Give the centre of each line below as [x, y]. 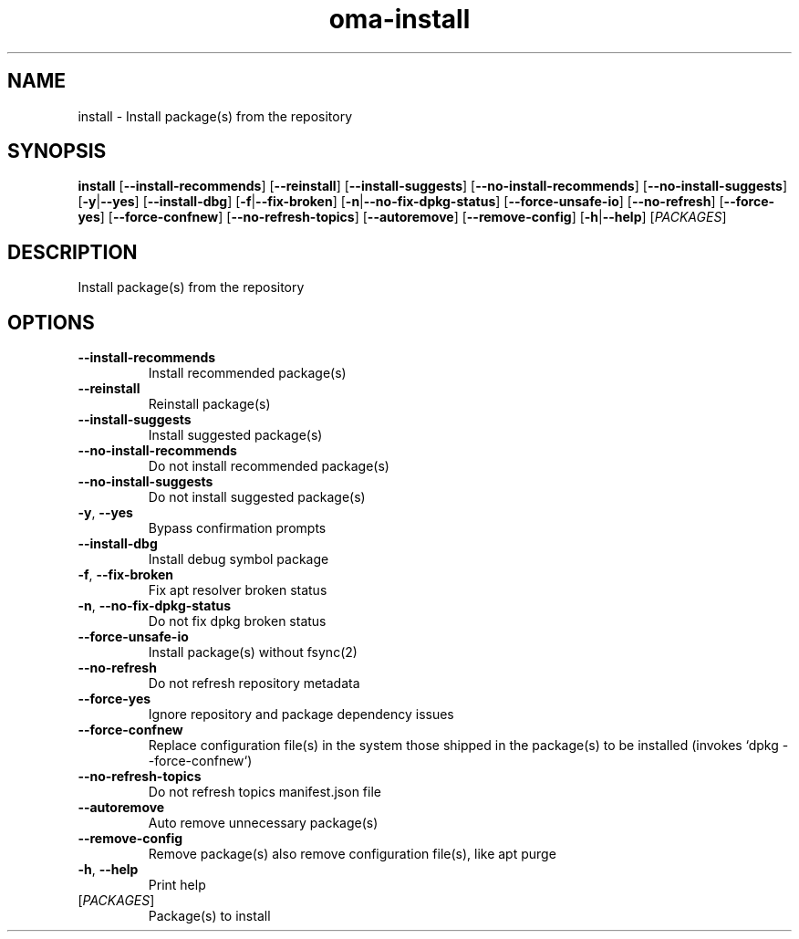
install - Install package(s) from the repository [215, 116]
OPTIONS [51, 322]
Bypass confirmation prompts [237, 528]
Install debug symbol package [239, 559]
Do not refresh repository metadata [254, 683]
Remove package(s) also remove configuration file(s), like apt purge [352, 854]
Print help [177, 885]
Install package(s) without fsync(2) [253, 652]
